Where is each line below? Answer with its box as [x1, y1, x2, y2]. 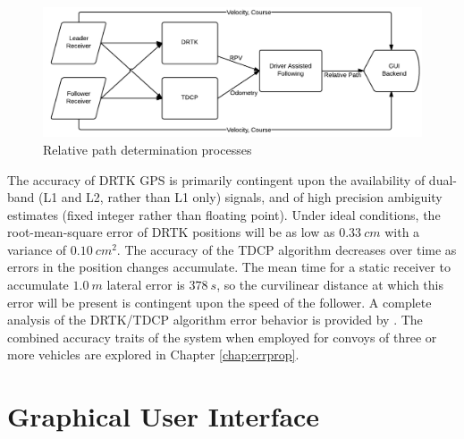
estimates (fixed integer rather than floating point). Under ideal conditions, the [7, 205, 441, 224]
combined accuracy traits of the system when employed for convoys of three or [7, 327, 437, 346]
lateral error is [106, 275, 185, 294]
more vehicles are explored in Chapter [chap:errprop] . [7, 345, 299, 364]
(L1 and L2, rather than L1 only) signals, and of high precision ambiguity [38, 188, 443, 207]
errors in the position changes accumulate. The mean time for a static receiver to [7, 257, 451, 276]
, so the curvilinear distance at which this [216, 275, 444, 294]
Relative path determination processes [43, 139, 252, 158]
